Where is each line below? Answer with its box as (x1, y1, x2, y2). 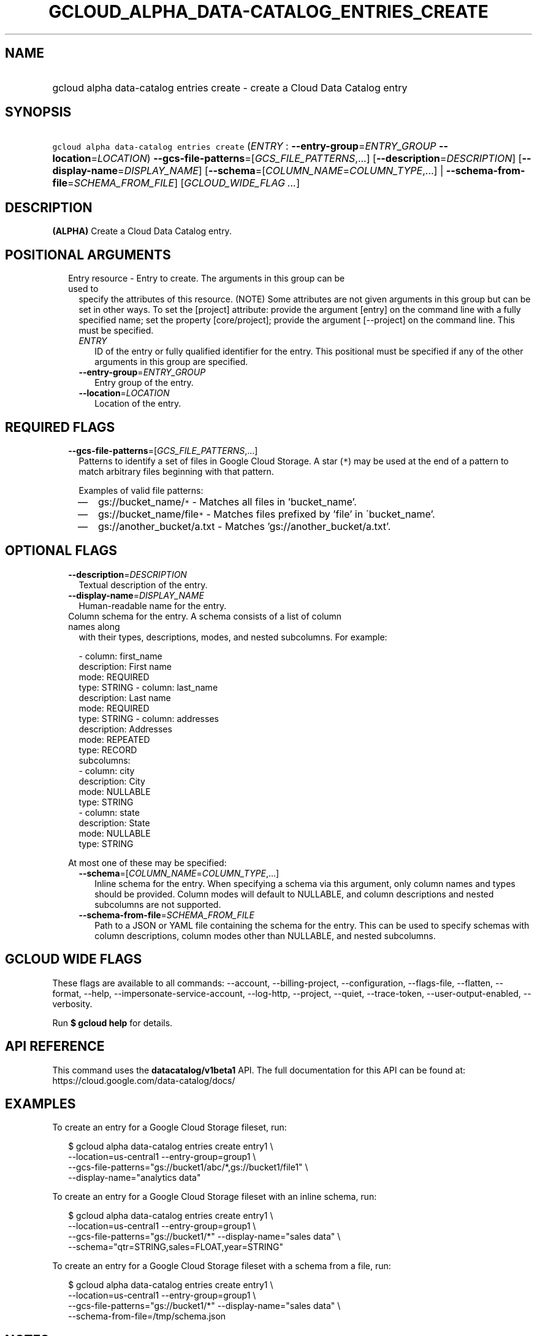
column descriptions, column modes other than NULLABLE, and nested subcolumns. (94, 930, 436, 941)
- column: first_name (78, 650, 162, 661)
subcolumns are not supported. (94, 899, 221, 910)
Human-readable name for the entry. (78, 600, 227, 611)
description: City (78, 775, 145, 786)
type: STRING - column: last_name (78, 681, 218, 693)
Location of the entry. (94, 398, 181, 409)
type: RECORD (78, 744, 137, 755)
